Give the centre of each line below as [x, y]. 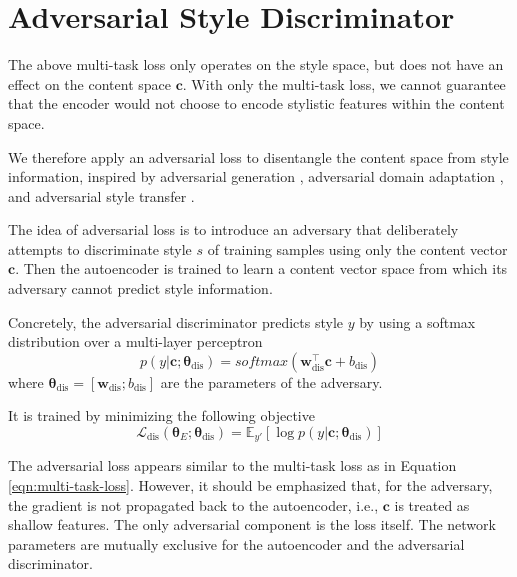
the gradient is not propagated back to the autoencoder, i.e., [193, 504]
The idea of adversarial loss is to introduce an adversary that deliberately [233, 229]
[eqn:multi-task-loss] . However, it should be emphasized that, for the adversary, [250, 485]
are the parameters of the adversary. [271, 381]
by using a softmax [417, 321]
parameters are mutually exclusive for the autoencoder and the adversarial [236, 543]
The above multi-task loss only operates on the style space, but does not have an [256, 64]
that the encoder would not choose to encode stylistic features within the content [256, 103]
